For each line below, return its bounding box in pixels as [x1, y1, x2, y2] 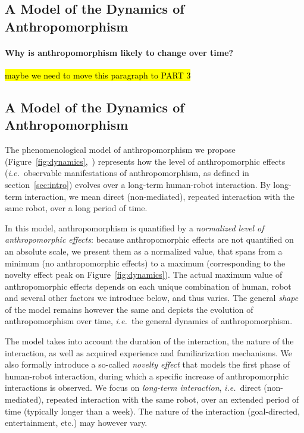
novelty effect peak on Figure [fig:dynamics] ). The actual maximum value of [5, 268, 283, 281]
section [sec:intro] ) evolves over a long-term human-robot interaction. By [5, 178, 271, 190]
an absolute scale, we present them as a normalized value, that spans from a [5, 244, 283, 257]
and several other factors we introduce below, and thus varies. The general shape [5, 291, 299, 304]
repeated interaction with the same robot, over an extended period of [46, 393, 299, 406]
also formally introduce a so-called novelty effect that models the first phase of [5, 358, 290, 371]
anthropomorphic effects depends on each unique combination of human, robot [5, 280, 292, 292]
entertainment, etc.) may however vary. [5, 416, 148, 429]
